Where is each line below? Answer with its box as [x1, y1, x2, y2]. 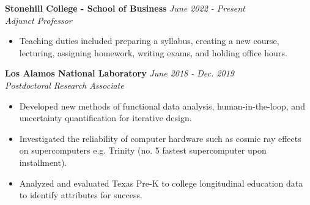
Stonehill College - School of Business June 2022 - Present [5, 2, 245, 14]
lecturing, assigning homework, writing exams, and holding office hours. [19, 46, 287, 59]
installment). [19, 155, 67, 168]
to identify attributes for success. [19, 188, 142, 201]
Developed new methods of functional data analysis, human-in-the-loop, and [19, 99, 305, 112]
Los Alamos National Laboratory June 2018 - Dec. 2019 [5, 67, 234, 80]
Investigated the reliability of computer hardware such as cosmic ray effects [19, 132, 301, 144]
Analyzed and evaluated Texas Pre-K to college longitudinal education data [19, 176, 303, 189]
